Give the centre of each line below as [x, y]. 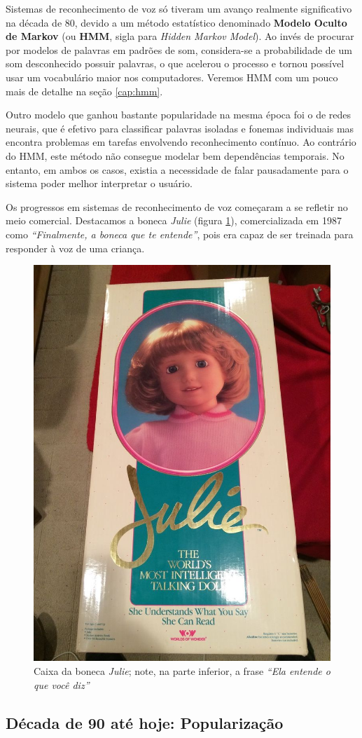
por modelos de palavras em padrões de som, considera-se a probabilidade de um [179, 49]
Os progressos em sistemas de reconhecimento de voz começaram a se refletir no [177, 206]
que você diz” [62, 684]
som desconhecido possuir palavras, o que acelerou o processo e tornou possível [175, 63]
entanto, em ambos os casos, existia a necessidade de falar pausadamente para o [177, 169]
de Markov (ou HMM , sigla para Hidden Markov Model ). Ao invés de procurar [180, 36]
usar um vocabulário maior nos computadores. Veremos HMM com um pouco [172, 77]
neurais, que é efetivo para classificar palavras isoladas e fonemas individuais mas [180, 128]
